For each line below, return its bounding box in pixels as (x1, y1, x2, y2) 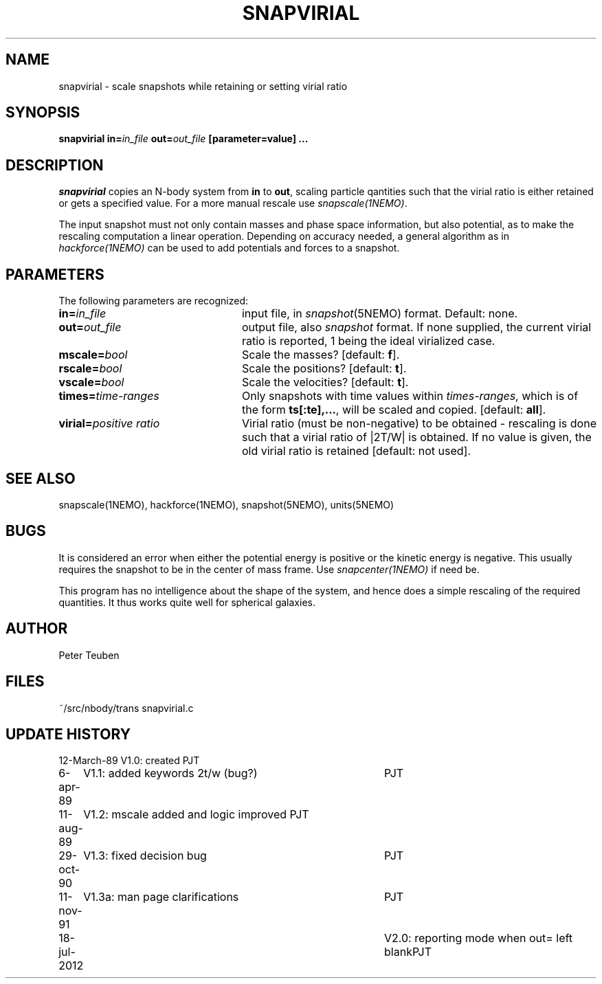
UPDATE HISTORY (5, 725, 131, 743)
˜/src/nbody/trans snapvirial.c (58, 702, 194, 714)
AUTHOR (5, 620, 68, 638)
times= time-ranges (58, 389, 159, 403)
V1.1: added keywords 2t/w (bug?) (83, 766, 258, 781)
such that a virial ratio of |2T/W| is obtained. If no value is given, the (241, 430, 592, 445)
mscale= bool (58, 348, 128, 362)
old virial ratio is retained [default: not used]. (241, 444, 471, 458)
